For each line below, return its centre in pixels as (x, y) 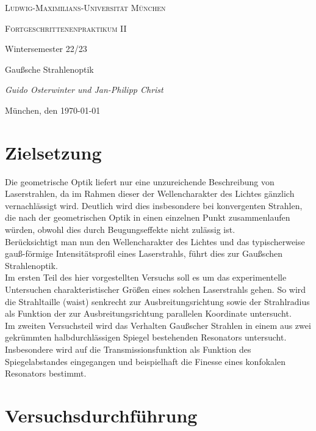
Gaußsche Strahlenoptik (49, 69)
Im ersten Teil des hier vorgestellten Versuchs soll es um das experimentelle (146, 277)
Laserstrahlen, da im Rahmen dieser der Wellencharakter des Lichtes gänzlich (150, 193)
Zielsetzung (53, 152)
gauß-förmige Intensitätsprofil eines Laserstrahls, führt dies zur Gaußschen (144, 253)
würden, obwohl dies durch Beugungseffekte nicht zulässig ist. (120, 230)
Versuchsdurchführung (101, 415)
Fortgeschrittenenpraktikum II (66, 28)
